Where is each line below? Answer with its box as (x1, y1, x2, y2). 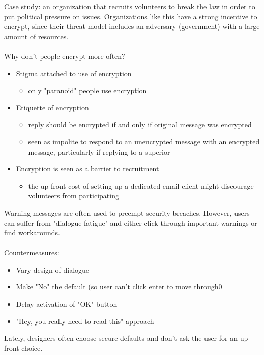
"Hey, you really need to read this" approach (16, 315, 154, 326)
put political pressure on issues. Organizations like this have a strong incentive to (4, 11, 257, 21)
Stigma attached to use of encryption (16, 68, 132, 78)
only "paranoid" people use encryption (28, 85, 147, 96)
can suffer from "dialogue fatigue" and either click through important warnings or (4, 217, 257, 228)
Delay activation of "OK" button (16, 299, 118, 309)
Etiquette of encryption (16, 102, 89, 112)
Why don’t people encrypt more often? (4, 50, 125, 61)
